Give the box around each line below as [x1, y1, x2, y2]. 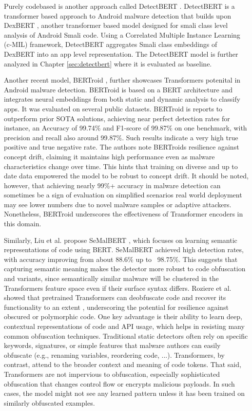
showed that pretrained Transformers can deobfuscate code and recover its [4, 292, 226, 303]
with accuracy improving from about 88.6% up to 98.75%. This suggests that [4, 254, 238, 264]
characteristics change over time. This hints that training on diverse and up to [4, 161, 238, 171]
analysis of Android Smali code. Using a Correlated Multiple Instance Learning [4, 29, 240, 40]
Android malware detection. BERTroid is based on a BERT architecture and [4, 84, 233, 94]
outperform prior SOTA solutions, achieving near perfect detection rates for [4, 113, 230, 123]
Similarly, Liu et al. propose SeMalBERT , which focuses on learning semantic [4, 235, 237, 245]
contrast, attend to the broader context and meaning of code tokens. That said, [4, 359, 241, 369]
